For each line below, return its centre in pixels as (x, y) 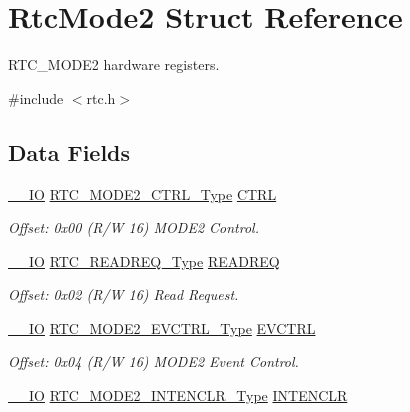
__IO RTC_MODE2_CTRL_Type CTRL (142, 193)
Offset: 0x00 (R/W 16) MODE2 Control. (133, 227)
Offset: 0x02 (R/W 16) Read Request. (123, 294)
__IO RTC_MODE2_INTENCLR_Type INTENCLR (178, 395)
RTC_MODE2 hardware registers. (114, 64)
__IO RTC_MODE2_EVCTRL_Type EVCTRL (162, 327)
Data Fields (69, 151)
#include (36, 97)
